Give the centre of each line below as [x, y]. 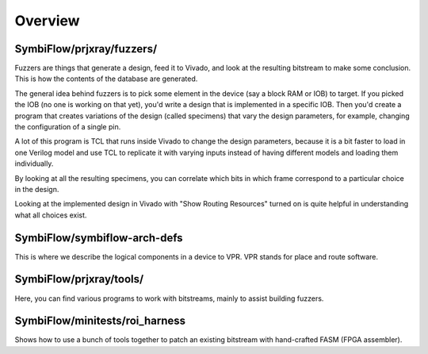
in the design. [37, 189]
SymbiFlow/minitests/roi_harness [100, 321]
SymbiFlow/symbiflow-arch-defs [99, 238]
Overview [47, 21]
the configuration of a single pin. [68, 127]
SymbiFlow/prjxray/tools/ [79, 279]
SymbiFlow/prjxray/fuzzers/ [86, 49]
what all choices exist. [51, 215]
